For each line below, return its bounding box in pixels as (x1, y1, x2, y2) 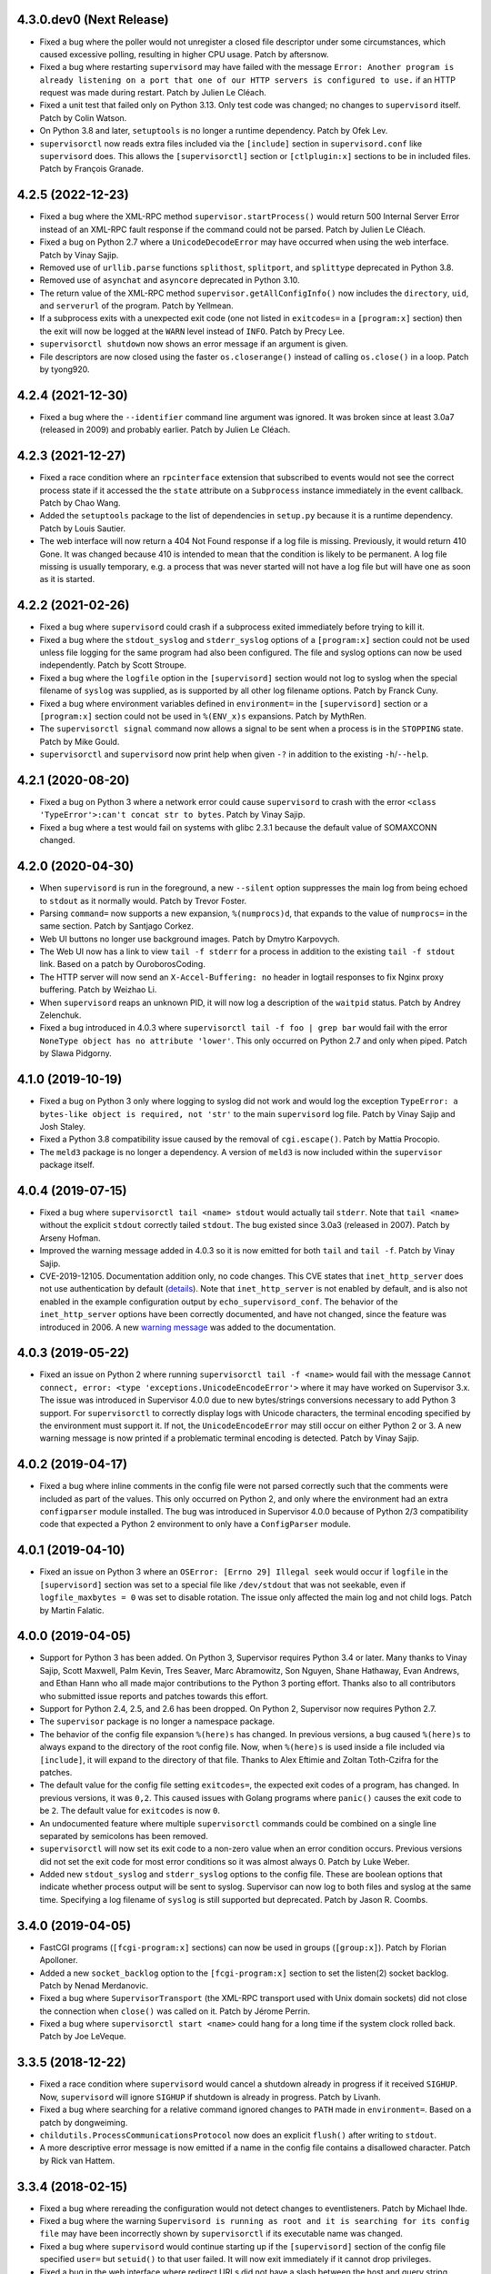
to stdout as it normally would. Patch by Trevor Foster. (39, 895, 247, 906)
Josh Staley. (39, 1121, 86, 1132)
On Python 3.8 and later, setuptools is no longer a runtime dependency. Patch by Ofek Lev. (39, 126, 388, 136)
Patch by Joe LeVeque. (39, 2031, 126, 2042)
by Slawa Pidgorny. (39, 1048, 113, 1059)
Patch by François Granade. (39, 164, 145, 175)
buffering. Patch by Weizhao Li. (39, 984, 157, 995)
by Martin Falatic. (39, 1605, 105, 1615)
